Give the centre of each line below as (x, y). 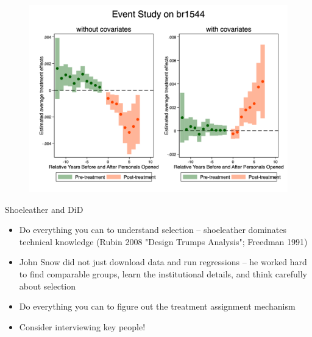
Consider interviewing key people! (82, 326)
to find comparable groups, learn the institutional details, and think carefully (163, 274)
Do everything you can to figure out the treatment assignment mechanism (157, 306)
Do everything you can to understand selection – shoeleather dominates (153, 230)
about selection (48, 286)
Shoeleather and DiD (44, 209)
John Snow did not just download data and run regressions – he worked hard (163, 262)
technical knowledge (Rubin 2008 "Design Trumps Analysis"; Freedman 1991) (163, 241)
